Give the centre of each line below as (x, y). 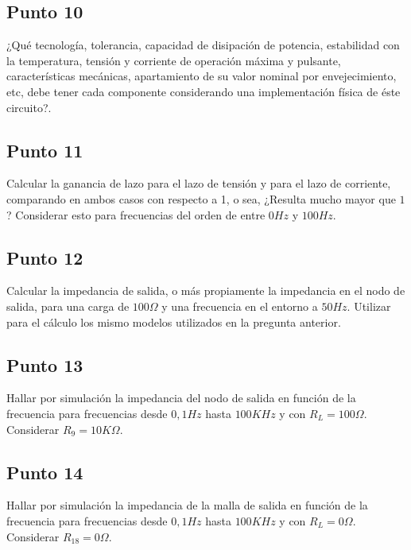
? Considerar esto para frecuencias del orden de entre (136, 214)
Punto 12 (45, 257)
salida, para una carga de (68, 306)
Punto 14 (45, 472)
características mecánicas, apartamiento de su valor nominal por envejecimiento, (202, 76)
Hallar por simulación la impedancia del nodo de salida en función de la (181, 398)
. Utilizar (369, 306)
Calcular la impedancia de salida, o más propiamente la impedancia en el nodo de (206, 290)
